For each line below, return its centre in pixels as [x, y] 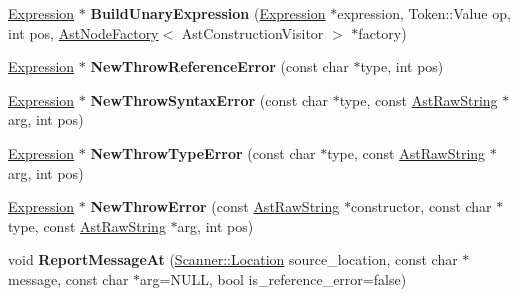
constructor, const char [421, 206]
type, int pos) [402, 66]
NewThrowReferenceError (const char [219, 66]
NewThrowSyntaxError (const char [209, 99]
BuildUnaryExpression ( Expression [208, 13]
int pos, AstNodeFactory [83, 32]
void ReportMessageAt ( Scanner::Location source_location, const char [233, 259]
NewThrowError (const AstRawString [215, 206]
